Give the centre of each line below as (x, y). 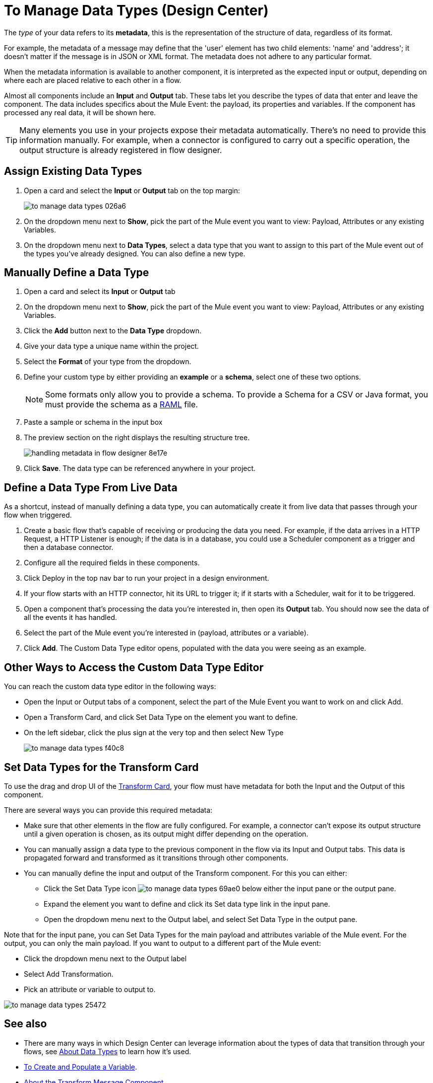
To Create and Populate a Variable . (81, 1067)
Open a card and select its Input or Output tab (100, 292)
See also (26, 1024)
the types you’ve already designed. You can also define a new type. (135, 253)
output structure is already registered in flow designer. (121, 150)
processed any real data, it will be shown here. (80, 112)
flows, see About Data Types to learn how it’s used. (108, 1051)
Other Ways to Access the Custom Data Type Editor (134, 667)
